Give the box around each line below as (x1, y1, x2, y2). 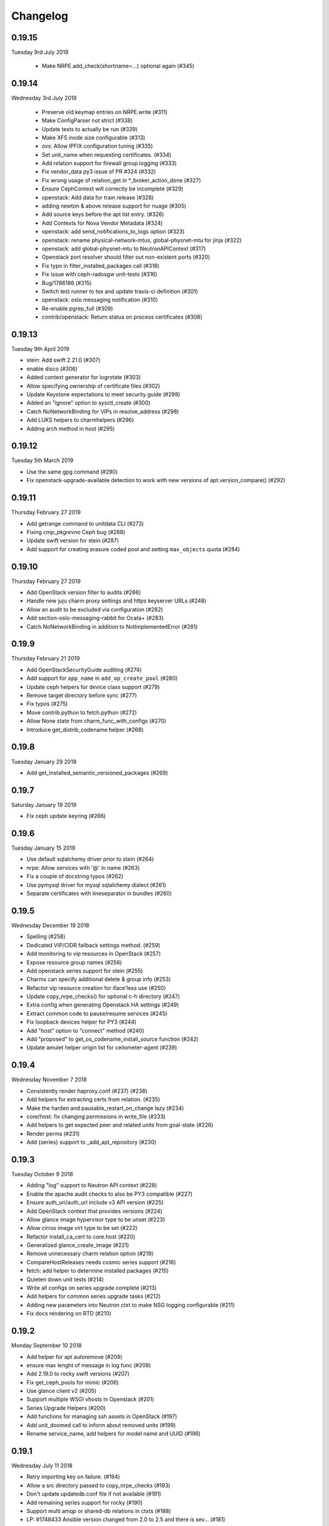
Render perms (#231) (26, 1130, 80, 1137)
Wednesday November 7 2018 (11, 1076, 87, 1083)
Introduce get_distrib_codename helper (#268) (26, 726, 144, 733)
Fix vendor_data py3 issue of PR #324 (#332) (41, 168, 157, 175)
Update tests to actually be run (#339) (41, 125, 138, 132)
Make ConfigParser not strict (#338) (41, 117, 133, 125)
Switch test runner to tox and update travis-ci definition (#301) (41, 287, 198, 295)
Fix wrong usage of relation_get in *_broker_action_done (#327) (41, 176, 201, 184)
